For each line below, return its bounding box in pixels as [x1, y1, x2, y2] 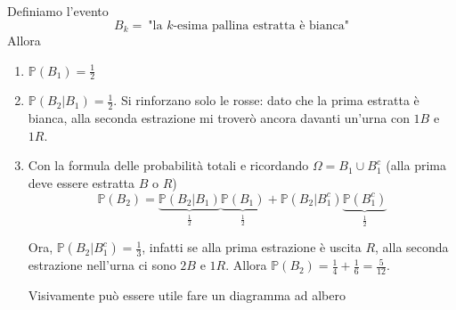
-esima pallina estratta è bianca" [173, 19, 349, 32]
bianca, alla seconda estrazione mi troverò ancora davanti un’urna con [28, 109, 410, 127]
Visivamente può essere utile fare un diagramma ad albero [28, 286, 346, 305]
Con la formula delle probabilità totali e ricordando [28, 156, 309, 175]
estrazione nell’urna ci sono [28, 256, 176, 274]
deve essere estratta [28, 174, 135, 192]
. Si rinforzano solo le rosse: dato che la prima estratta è [113, 91, 419, 110]
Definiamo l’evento [7, 2, 109, 20]
